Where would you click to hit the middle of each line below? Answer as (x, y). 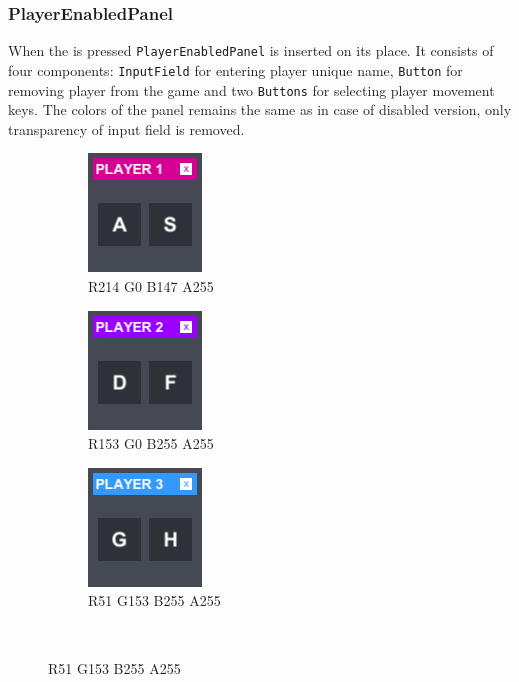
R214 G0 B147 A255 (151, 285)
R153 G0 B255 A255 (151, 443)
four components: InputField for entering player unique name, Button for (235, 69)
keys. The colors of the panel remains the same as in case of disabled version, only (260, 109)
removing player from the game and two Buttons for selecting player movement (251, 89)
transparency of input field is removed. (126, 128)
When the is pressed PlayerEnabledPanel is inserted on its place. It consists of (251, 50)
